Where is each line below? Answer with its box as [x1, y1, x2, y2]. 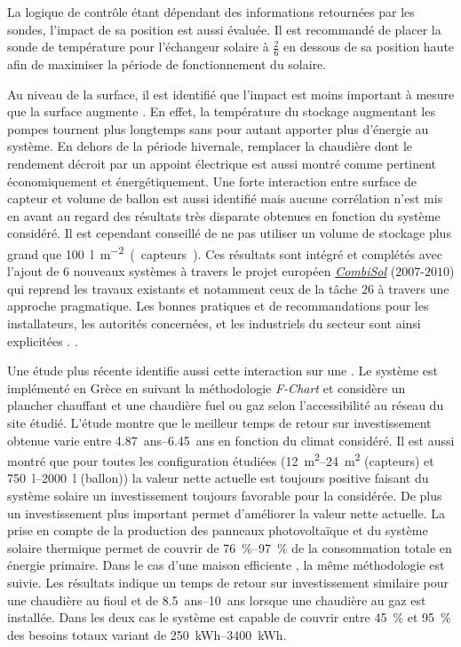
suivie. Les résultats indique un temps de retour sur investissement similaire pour [7, 572, 449, 591]
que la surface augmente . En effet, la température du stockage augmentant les [7, 102, 435, 121]
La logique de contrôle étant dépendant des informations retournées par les [7, 3, 415, 20]
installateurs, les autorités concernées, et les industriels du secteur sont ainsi [7, 313, 421, 332]
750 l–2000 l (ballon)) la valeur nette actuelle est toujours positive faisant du [7, 469, 429, 487]
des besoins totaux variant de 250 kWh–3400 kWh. [7, 625, 287, 643]
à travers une [378, 279, 449, 297]
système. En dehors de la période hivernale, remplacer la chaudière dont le [7, 137, 413, 155]
